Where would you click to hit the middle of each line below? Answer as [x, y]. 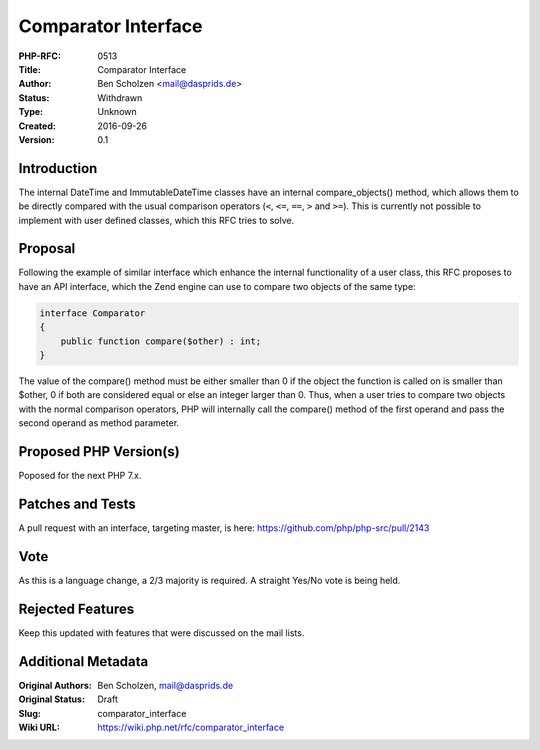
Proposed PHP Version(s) [99, 451]
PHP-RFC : [40, 56]
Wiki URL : [39, 727]
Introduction [58, 168]
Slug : [30, 713]
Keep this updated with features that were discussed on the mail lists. [161, 632]
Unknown [117, 112]
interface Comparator [92, 313]
